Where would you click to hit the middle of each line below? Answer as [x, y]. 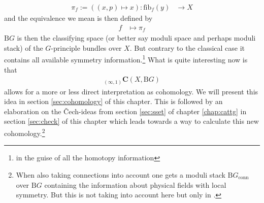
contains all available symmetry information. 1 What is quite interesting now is [126, 59]
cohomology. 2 [25, 132]
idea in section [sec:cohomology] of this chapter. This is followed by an [113, 101]
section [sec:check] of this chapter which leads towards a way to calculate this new [131, 121]
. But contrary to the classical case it [187, 47]
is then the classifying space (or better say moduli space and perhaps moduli [136, 38]
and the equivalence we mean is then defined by [78, 18]
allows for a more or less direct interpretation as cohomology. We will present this [131, 91]
